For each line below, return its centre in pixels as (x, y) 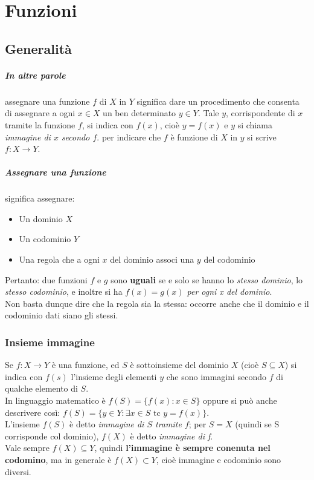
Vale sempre (27, 448)
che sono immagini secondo (216, 376)
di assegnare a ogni (40, 113)
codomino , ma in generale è (58, 459)
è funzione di (194, 136)
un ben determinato (139, 113)
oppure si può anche (240, 400)
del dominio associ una (152, 259)
